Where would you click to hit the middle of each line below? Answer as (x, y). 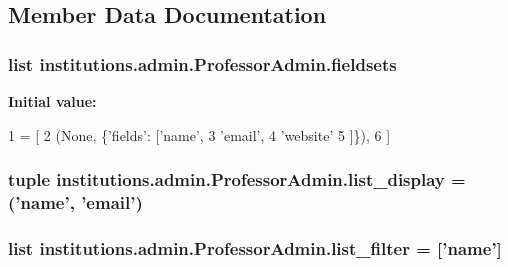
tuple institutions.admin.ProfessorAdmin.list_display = (237, 179)
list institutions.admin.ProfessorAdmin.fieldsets (202, 63)
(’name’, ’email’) (75, 202)
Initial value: (52, 101)
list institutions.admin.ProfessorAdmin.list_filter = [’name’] (255, 247)
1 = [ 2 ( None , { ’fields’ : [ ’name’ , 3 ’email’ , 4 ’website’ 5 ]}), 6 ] (199, 134)
